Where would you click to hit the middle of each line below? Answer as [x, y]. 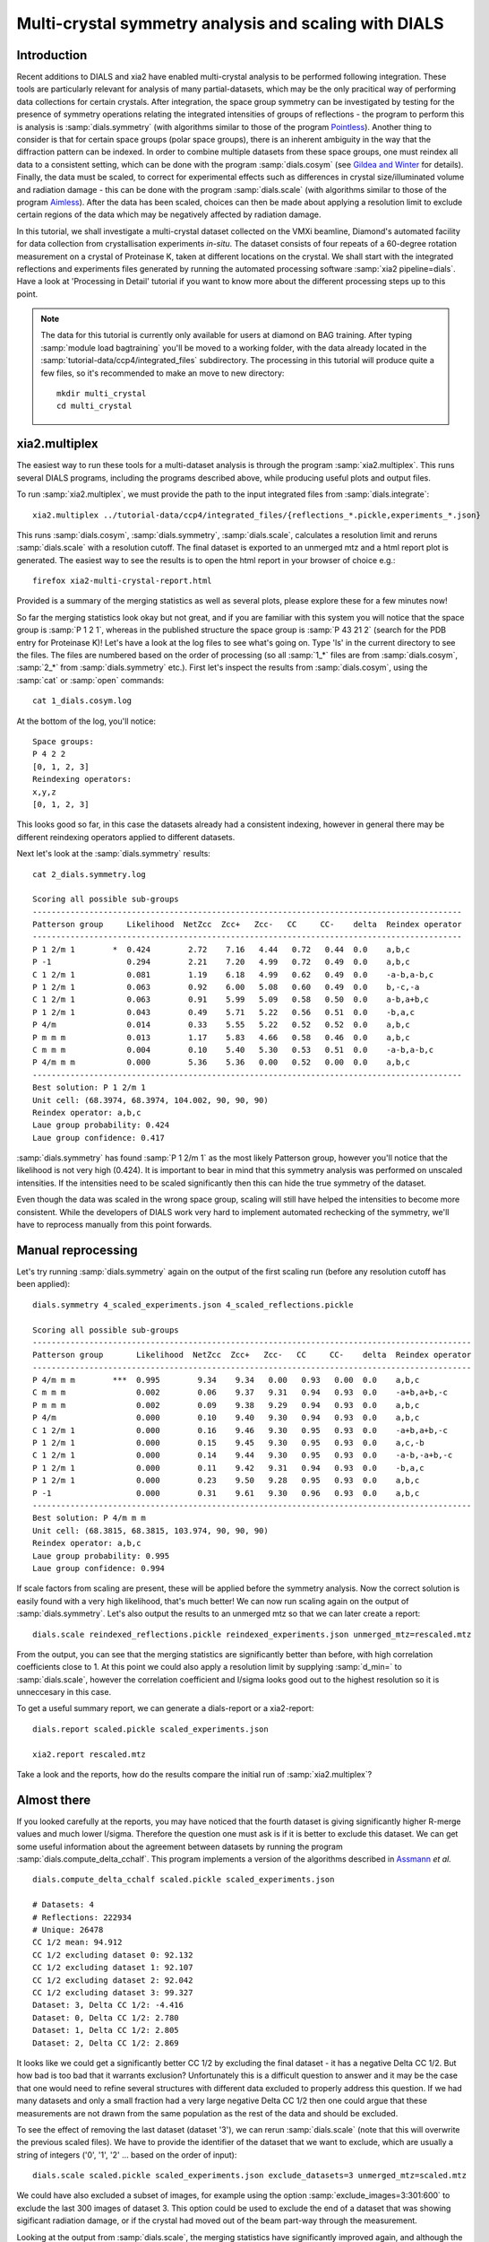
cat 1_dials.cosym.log [82, 701]
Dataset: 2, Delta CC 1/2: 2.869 [106, 2043]
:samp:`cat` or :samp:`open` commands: [90, 680]
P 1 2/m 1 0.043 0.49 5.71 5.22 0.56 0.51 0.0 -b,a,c [224, 1012]
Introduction [52, 55]
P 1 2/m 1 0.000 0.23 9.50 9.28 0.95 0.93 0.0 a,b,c [226, 1481]
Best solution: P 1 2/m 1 [90, 1088]
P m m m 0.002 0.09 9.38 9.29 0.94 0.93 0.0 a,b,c [226, 1405]
